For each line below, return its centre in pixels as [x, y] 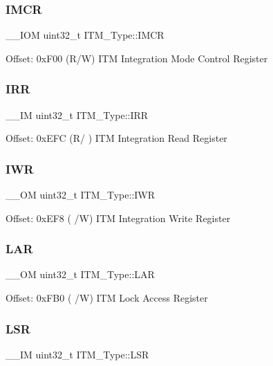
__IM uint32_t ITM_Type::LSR [77, 354]
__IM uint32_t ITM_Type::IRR [77, 115]
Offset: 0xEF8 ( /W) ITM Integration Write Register [118, 218]
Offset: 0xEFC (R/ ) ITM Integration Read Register [116, 138]
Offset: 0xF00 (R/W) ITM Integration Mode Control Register [137, 58]
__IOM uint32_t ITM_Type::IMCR [85, 35]
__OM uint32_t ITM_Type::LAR [80, 274]
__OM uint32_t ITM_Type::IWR [81, 195]
